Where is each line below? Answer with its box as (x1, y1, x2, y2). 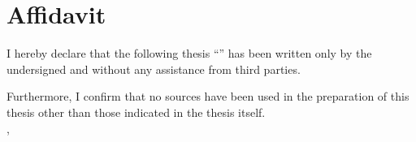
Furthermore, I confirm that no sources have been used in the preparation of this (6, 88, 409, 105)
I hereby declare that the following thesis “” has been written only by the (6, 45, 372, 62)
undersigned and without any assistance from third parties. (6, 60, 301, 77)
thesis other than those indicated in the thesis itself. (6, 103, 266, 120)
